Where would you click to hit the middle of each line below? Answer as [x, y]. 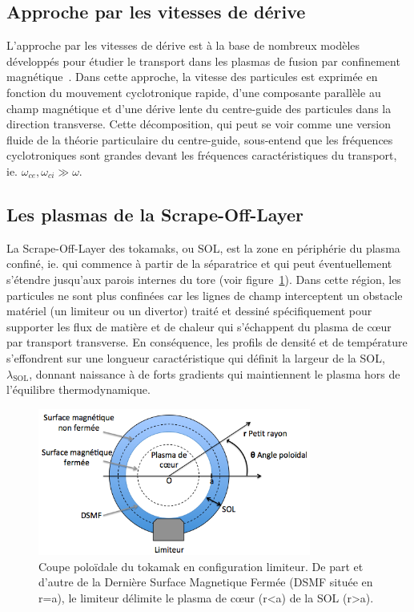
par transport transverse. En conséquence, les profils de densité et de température [207, 342]
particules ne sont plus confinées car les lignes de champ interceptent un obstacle [205, 295]
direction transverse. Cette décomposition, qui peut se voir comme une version [199, 124]
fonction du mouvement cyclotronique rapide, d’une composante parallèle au [194, 92]
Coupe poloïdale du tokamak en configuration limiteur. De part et [201, 566]
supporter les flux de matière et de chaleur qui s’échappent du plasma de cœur [199, 326]
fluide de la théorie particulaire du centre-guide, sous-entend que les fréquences [200, 139]
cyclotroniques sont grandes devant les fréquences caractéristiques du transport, [202, 155]
